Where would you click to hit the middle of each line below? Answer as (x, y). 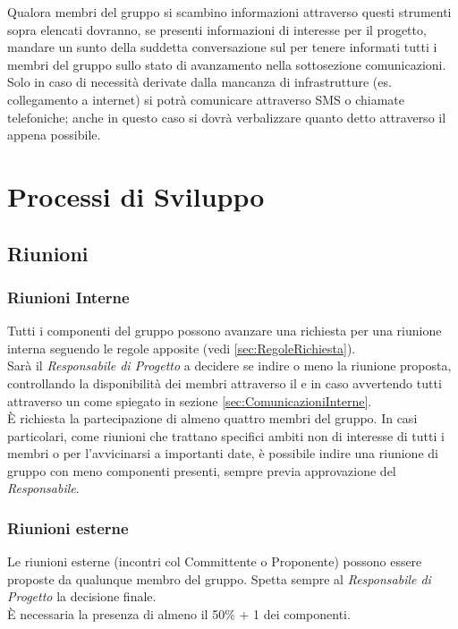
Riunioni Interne (68, 297)
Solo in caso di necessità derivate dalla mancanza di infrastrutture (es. (199, 82)
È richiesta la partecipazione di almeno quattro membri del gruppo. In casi (212, 418)
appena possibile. (54, 135)
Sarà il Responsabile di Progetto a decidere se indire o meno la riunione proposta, (229, 365)
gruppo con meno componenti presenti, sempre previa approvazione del (202, 470)
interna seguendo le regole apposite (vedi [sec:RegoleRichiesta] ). (182, 348)
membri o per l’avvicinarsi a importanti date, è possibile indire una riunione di (223, 453)
